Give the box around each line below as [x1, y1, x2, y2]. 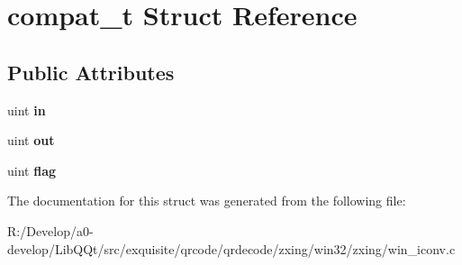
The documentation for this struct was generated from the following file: [7, 191, 406, 210]
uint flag [7, 160, 57, 179]
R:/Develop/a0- [7, 221, 94, 240]
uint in [7, 100, 46, 119]
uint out [7, 131, 55, 150]
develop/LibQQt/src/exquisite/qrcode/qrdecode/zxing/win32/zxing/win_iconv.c [7, 239, 456, 258]
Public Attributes [7, 58, 175, 86]
